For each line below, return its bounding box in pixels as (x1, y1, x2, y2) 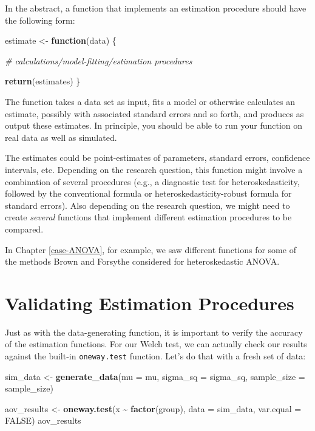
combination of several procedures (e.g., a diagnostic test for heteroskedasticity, (5, 175, 300, 188)
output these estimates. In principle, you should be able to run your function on (5, 119, 303, 132)
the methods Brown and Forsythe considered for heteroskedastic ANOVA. (5, 255, 280, 268)
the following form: (5, 13, 75, 26)
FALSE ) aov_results (5, 414, 81, 427)
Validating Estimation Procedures (5, 290, 294, 315)
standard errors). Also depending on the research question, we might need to (5, 199, 290, 211)
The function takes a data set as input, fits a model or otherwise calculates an (5, 95, 296, 107)
